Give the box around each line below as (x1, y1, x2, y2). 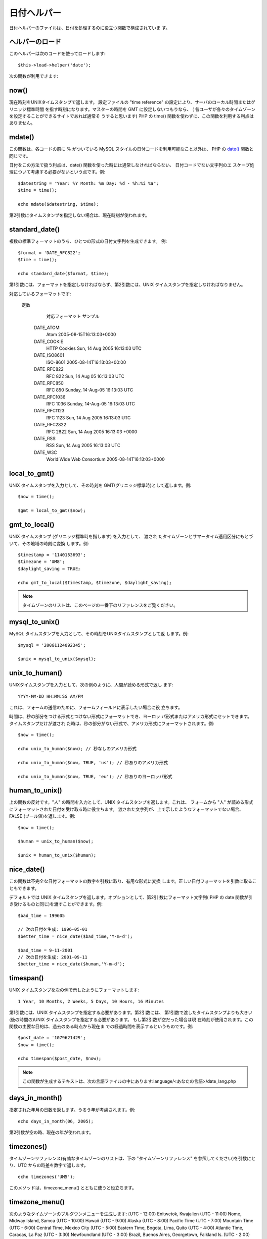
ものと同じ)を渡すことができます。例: (26, 901, 103, 907)
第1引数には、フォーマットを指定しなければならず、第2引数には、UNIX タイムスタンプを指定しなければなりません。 (9, 282, 246, 287)
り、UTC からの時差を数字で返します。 (9, 1162, 89, 1168)
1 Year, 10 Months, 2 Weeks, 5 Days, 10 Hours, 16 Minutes (18, 999, 164, 1004)
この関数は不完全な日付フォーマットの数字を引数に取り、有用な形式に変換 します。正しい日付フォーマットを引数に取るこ (9, 878, 257, 884)
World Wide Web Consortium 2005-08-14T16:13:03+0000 (46, 456, 165, 462)
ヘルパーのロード (9, 38, 61, 46)
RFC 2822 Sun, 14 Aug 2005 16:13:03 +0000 (46, 429, 137, 435)
